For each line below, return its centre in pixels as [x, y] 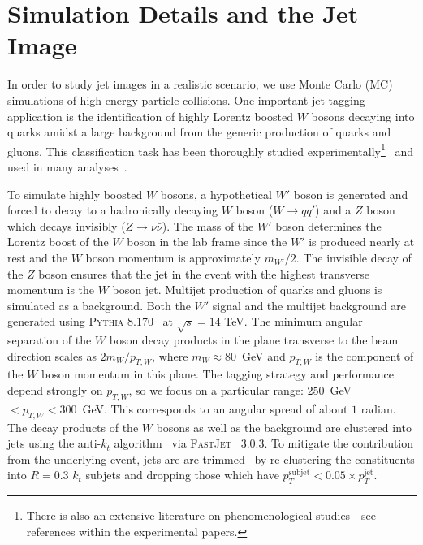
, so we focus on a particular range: [216, 390]
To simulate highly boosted [75, 194]
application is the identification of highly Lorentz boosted [150, 116]
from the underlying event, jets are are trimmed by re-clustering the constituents [211, 458]
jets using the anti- [54, 443]
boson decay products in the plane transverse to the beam [254, 340]
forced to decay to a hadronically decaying [113, 210]
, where [170, 355]
